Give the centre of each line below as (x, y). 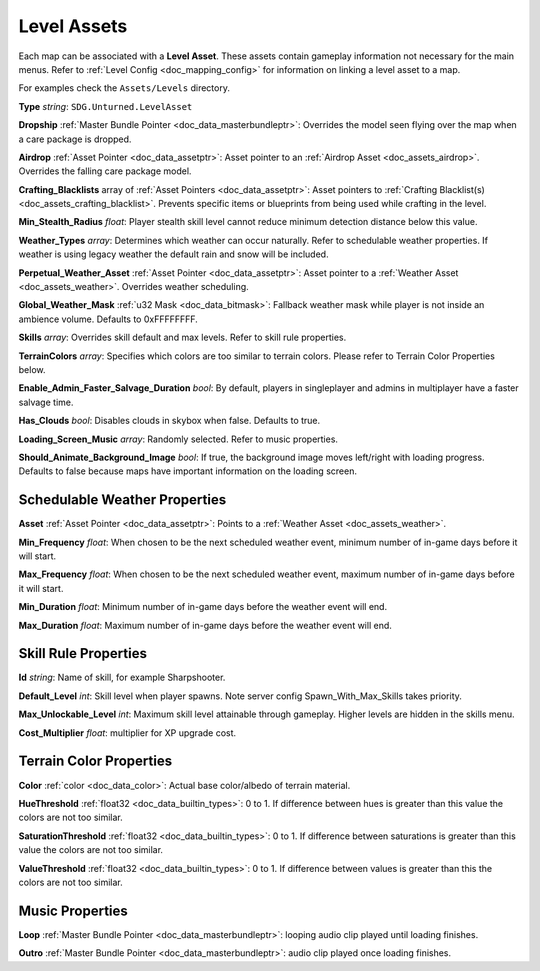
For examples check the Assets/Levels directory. (124, 88)
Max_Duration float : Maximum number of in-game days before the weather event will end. (205, 625)
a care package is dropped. (75, 139)
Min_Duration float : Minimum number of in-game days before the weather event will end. (203, 607)
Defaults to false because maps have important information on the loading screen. (187, 471)
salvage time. (46, 402)
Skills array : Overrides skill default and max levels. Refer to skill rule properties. (182, 337)
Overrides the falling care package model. (105, 171)
